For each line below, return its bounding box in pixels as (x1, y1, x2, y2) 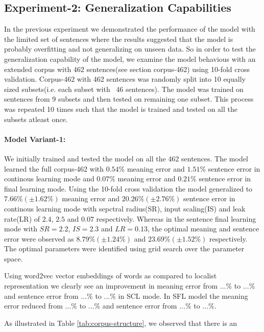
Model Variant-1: (4, 133, 66, 144)
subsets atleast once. (4, 113, 68, 124)
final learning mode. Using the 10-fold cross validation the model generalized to (4, 183, 253, 194)
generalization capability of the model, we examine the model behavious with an (4, 53, 256, 64)
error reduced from (4, 300, 63, 311)
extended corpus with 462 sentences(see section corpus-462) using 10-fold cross (4, 63, 250, 74)
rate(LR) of (4, 213, 40, 224)
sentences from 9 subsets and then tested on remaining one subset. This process (4, 93, 254, 104)
